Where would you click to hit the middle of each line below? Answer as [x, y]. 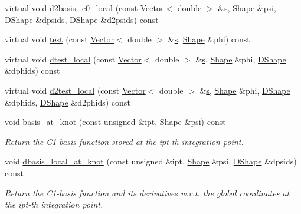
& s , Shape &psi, [247, 8]
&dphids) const [32, 70]
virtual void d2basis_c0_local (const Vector [84, 8]
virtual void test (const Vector [59, 39]
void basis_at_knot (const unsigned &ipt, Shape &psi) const [115, 122]
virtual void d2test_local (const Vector [75, 90]
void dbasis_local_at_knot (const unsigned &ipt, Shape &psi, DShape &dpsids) [151, 161]
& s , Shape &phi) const [209, 39]
